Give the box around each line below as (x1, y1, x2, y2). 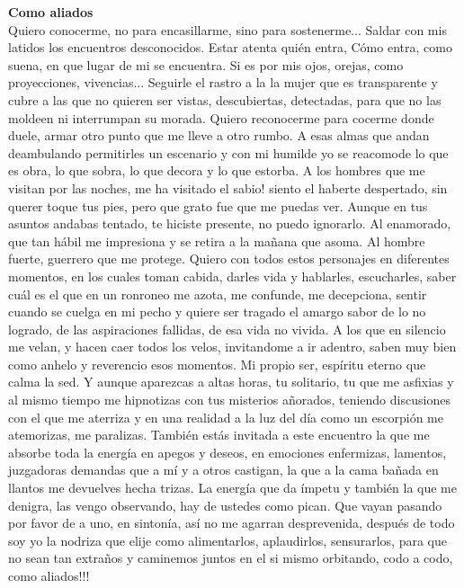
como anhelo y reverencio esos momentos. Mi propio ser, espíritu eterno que (8, 354, 426, 373)
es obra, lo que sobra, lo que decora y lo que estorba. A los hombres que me (8, 161, 425, 180)
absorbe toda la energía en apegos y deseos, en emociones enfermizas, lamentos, (8, 442, 447, 461)
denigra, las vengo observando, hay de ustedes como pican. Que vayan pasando (8, 495, 442, 514)
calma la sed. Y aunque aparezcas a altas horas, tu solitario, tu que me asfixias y (8, 372, 454, 391)
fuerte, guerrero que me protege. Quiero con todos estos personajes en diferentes (8, 249, 450, 268)
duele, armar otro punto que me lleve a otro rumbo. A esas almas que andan (8, 126, 430, 145)
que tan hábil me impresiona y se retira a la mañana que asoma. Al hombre (8, 231, 425, 250)
